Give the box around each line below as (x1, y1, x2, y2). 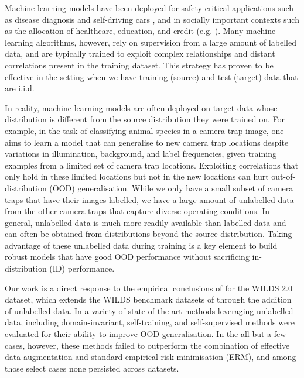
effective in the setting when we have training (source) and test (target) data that (5, 70, 298, 83)
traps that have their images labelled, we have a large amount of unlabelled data (5, 193, 294, 205)
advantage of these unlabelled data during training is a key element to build (5, 239, 278, 251)
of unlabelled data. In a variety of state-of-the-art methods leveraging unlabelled (5, 304, 293, 317)
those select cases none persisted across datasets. (5, 362, 179, 374)
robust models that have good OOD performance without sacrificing (5, 250, 250, 263)
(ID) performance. (49, 262, 115, 274)
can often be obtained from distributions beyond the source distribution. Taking (5, 228, 292, 240)
